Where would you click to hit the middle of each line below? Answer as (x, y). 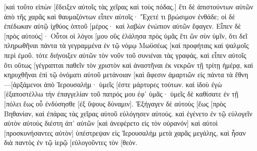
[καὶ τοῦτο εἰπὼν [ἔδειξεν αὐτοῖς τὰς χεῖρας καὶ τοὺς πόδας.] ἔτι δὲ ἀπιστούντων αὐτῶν (129, 6)
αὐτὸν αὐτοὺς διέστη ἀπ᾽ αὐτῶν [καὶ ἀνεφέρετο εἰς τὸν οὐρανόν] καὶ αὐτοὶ (111, 123)
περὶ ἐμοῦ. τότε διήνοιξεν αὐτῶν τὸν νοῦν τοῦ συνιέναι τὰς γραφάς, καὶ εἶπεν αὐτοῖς (125, 55)
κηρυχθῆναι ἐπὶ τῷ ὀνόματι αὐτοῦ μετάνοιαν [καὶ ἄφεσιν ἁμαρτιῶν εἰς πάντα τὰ (119, 75)
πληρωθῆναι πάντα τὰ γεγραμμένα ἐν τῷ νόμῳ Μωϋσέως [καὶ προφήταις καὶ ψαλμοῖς (127, 45)
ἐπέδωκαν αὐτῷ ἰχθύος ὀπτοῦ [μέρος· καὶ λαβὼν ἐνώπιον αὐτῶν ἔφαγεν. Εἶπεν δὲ (123, 26)
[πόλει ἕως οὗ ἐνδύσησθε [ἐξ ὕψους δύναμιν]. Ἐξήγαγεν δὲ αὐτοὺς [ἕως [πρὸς (115, 103)
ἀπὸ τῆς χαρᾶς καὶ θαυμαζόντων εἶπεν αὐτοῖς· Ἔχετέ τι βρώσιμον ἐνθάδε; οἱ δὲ (120, 16)
